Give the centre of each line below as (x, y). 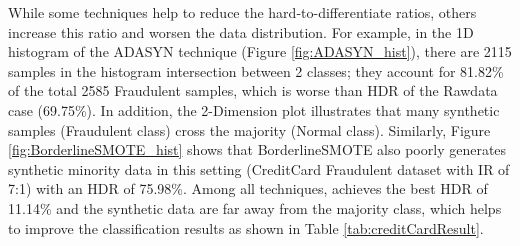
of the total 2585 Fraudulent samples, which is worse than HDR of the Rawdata (253, 90)
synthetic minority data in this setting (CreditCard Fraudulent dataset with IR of (259, 168)
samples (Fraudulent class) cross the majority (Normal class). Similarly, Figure (249, 129)
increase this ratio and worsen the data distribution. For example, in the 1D (241, 31)
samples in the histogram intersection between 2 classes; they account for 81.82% (256, 70)
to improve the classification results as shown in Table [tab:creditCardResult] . (246, 227)
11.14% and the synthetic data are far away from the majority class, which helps (255, 207)
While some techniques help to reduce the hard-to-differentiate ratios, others (242, 12)
